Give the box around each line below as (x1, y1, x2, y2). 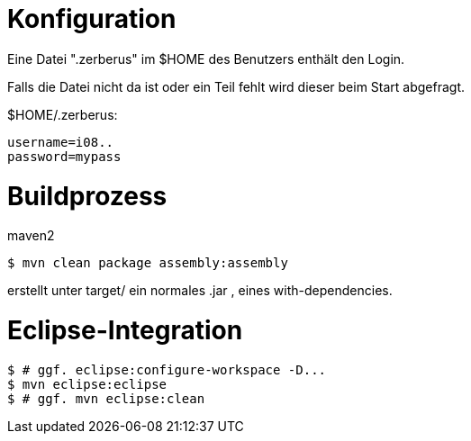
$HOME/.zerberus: (7, 106, 118, 122)
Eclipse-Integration (7, 315, 243, 346)
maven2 (7, 228, 55, 244)
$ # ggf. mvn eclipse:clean (7, 391, 205, 406)
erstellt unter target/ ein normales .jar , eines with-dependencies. (7, 283, 393, 299)
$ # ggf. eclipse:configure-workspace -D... (7, 362, 327, 377)
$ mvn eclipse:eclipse (7, 376, 168, 391)
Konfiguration (7, 4, 177, 34)
